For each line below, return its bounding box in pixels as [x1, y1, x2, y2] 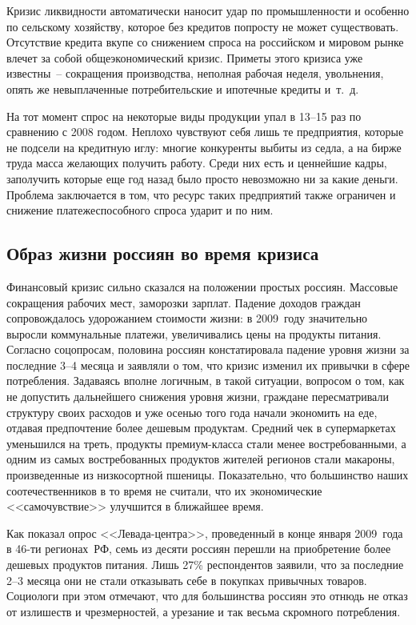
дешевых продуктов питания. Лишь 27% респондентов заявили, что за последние [6, 556, 404, 573]
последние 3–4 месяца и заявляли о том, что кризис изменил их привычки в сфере [6, 356, 410, 373]
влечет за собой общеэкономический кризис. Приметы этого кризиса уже [6, 49, 363, 66]
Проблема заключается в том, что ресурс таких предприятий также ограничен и [6, 186, 396, 202]
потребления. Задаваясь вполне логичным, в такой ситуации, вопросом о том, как [6, 372, 405, 389]
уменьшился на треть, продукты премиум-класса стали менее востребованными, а [6, 435, 406, 451]
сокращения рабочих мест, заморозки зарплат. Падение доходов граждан [6, 294, 361, 310]
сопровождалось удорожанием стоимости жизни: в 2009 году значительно [6, 310, 368, 327]
